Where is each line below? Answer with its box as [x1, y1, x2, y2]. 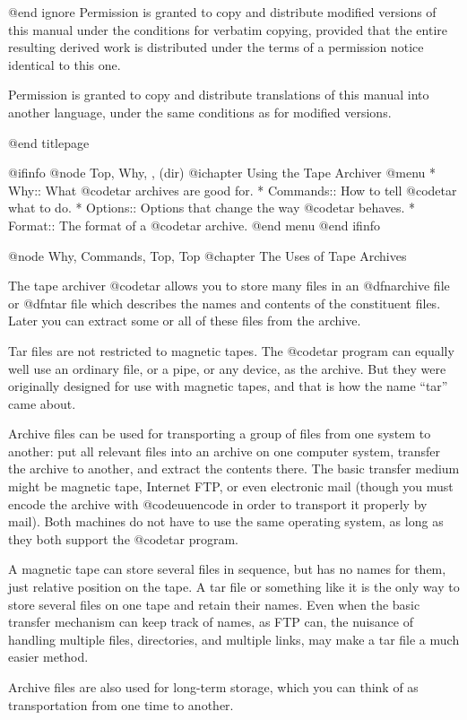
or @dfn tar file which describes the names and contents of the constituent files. [8, 293, 441, 312]
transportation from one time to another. [8, 695, 234, 714]
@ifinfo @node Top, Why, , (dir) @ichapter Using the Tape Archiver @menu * [8, 163, 437, 182]
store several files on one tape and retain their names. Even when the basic [8, 594, 420, 613]
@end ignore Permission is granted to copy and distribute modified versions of [8, 3, 437, 21]
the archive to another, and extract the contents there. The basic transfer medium [8, 459, 460, 478]
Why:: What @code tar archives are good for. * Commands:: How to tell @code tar [8, 180, 457, 199]
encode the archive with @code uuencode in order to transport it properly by [8, 494, 428, 513]
